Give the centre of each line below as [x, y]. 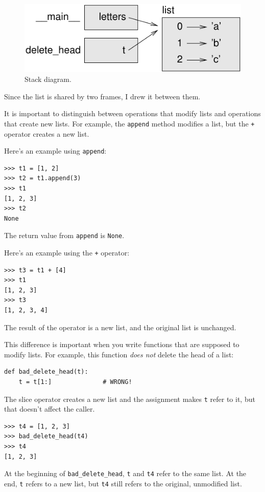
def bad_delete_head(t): [46, 372]
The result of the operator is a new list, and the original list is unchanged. [120, 327]
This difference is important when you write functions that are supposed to [122, 344]
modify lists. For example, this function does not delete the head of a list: [119, 354]
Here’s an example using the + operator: [67, 252]
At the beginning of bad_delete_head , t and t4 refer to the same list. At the [125, 473]
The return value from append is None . [64, 235]
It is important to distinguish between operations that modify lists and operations [132, 113]
